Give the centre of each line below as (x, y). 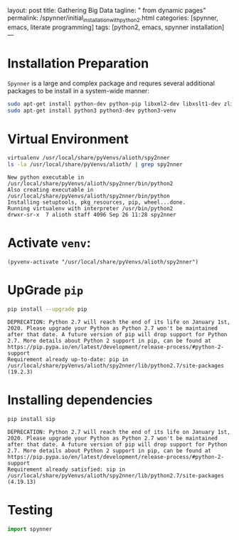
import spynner (30, 529)
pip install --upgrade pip (47, 309)
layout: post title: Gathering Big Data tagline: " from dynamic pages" (107, 10)
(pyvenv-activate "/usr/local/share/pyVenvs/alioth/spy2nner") (103, 262)
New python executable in (46, 177)
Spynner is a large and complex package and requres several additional (111, 83)
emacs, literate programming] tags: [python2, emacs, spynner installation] (116, 27)
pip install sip (31, 419)
